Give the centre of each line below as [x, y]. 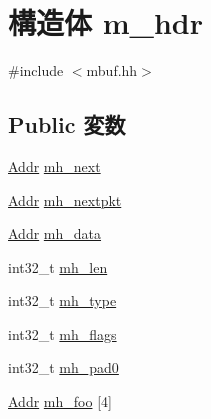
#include [36, 70]
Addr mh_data [55, 233]
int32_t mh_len [58, 266]
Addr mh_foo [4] [60, 401]
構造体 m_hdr [105, 22]
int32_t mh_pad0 [63, 367]
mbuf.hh [112, 70]
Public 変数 [67, 124]
